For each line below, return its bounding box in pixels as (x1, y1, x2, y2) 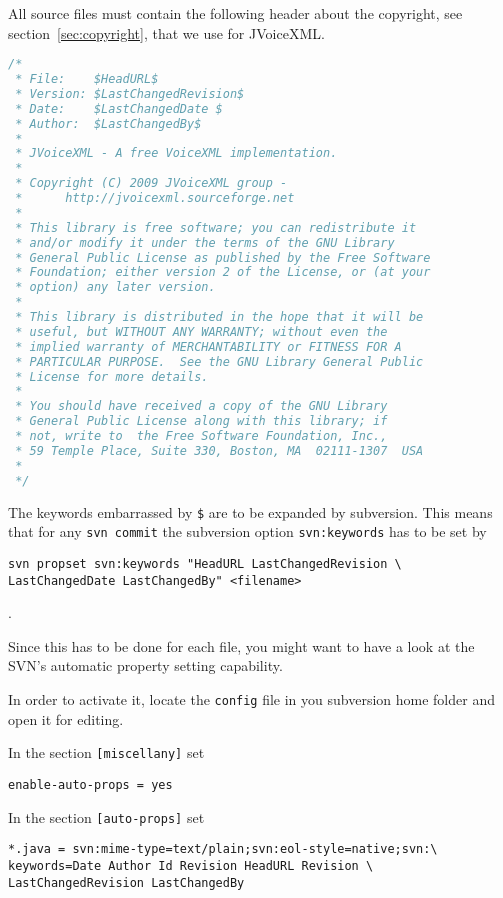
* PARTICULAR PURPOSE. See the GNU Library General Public (15, 354, 424, 369)
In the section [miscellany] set (8, 742, 205, 763)
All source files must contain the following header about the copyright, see (8, 3, 463, 23)
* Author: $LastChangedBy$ (15, 116, 202, 131)
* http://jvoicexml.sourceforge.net (15, 191, 295, 206)
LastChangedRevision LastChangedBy (8, 875, 245, 890)
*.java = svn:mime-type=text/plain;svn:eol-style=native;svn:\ (8, 842, 438, 857)
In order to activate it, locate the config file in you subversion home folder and (8, 688, 495, 709)
